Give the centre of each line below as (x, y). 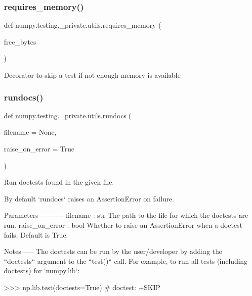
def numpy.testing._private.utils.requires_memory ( (83, 25)
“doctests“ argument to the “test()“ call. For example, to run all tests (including (126, 261)
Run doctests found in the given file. (59, 182)
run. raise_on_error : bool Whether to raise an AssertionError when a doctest (123, 224)
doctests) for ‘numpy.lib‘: (42, 271)
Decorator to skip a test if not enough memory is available (92, 75)
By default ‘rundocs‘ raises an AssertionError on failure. (89, 198)
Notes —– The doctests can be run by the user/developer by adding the (113, 251)
